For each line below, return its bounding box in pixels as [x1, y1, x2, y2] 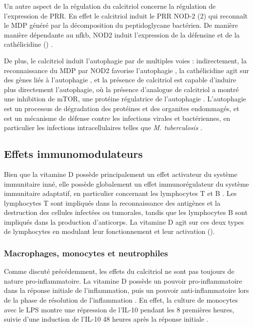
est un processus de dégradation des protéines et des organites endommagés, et [4, 103, 239, 113]
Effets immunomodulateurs [4, 146, 143, 161]
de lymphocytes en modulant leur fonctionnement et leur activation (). [4, 226, 215, 236]
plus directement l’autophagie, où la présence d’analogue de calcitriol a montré [4, 84, 239, 94]
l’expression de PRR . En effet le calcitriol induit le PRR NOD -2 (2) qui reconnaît [4, 10, 248, 20]
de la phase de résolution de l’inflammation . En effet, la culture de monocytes [4, 295, 238, 305]
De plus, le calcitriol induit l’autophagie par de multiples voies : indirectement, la [4, 55, 247, 65]
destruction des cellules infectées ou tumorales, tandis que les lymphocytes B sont [4, 207, 248, 217]
